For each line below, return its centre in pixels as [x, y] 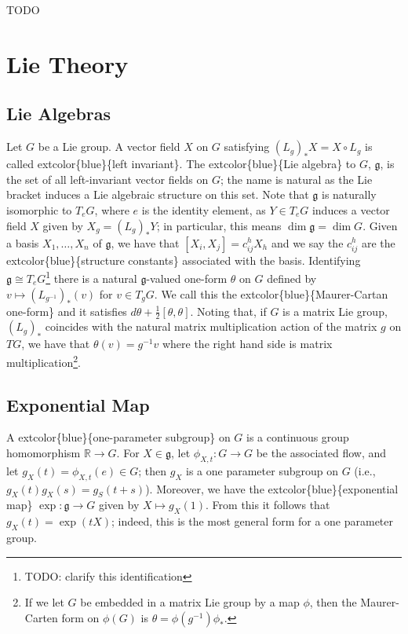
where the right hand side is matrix [247, 344]
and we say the [307, 242]
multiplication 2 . [44, 361]
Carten [41, 617]
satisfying [247, 147]
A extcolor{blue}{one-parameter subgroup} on [118, 437]
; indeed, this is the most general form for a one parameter [253, 521]
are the [378, 242]
